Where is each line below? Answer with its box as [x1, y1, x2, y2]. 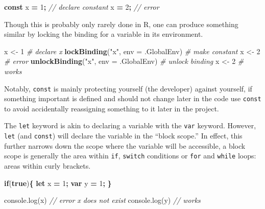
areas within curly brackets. [4, 160, 91, 171]
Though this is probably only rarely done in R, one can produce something [4, 18, 238, 29]
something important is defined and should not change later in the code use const [4, 93, 261, 104]
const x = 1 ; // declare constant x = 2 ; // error [4, 2, 159, 12]
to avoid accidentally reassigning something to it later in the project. [4, 103, 219, 113]
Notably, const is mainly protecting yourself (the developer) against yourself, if [4, 83, 252, 94]
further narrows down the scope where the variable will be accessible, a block [4, 140, 246, 151]
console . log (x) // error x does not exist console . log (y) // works [4, 195, 201, 205]
